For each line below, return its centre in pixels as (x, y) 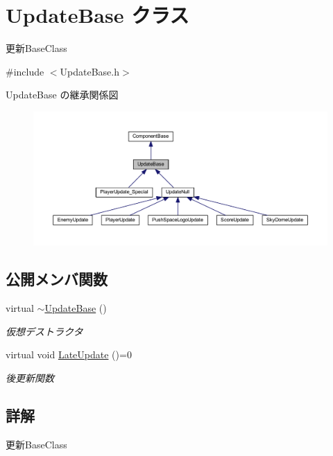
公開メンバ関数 (57, 279)
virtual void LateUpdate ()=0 (69, 354)
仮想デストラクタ (44, 331)
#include (25, 71)
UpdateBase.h (90, 71)
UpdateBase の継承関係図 (62, 95)
